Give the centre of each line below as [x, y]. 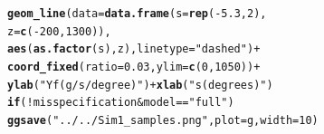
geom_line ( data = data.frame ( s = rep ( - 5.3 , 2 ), [137, 14]
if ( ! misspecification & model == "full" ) [121, 103]
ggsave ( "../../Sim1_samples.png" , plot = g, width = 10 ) [163, 120]
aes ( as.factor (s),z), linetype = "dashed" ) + [134, 49]
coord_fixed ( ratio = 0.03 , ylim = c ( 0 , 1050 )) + [134, 67]
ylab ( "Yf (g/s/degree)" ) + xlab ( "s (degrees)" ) [140, 85]
